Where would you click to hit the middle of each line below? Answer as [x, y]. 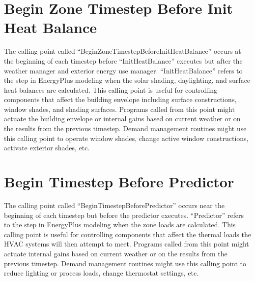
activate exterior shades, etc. [47, 148]
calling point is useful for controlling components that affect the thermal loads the [127, 234]
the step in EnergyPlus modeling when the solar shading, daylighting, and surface [127, 80]
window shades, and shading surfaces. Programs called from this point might [119, 109]
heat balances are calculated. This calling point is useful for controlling [111, 89]
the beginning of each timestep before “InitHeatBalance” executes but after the [123, 60]
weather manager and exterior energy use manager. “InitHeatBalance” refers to [123, 70]
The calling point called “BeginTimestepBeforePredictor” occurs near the [114, 205]
